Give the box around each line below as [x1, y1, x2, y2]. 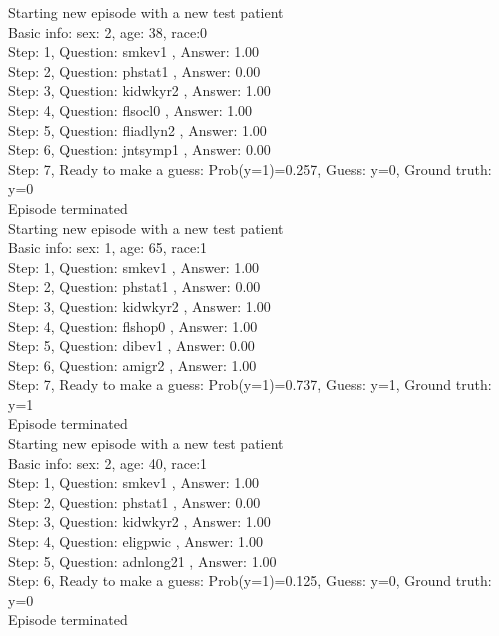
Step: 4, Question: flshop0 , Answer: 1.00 [8, 315, 258, 336]
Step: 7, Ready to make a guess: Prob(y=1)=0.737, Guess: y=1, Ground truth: [8, 374, 492, 395]
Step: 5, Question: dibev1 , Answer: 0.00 [8, 335, 255, 356]
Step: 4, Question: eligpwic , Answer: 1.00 [8, 531, 263, 552]
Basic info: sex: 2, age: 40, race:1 [8, 452, 208, 473]
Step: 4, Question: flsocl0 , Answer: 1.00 [8, 99, 253, 120]
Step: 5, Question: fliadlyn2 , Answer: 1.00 [8, 119, 267, 140]
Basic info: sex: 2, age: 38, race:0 [8, 21, 208, 42]
